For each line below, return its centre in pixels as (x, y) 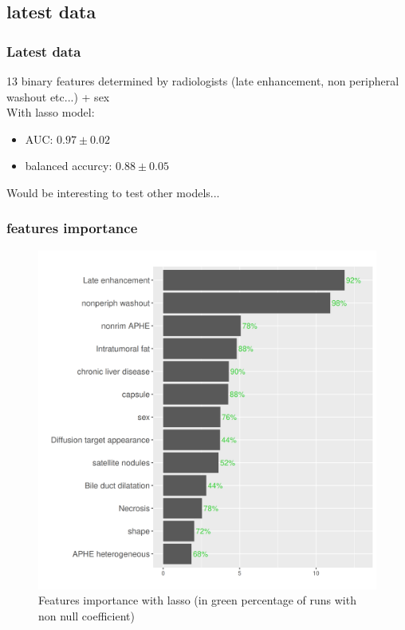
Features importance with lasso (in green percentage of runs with (197, 600)
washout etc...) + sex (58, 96)
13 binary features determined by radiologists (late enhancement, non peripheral (203, 81)
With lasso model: (51, 112)
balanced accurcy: (69, 166)
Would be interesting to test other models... (113, 192)
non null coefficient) (87, 615)
